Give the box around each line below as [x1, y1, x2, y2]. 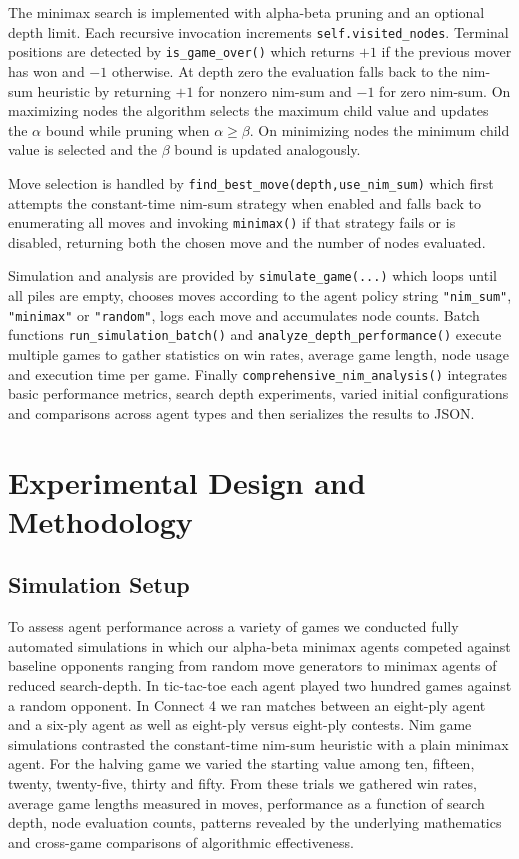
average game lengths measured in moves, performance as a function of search [8, 792, 485, 813]
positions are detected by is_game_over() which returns [8, 41, 355, 62]
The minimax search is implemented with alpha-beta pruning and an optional [8, 2, 485, 22]
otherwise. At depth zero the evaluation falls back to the [111, 60, 458, 81]
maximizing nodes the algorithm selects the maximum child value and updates [8, 100, 489, 121]
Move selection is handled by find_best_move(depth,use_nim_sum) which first [8, 172, 494, 193]
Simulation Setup [8, 569, 190, 600]
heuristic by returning [37, 80, 171, 101]
